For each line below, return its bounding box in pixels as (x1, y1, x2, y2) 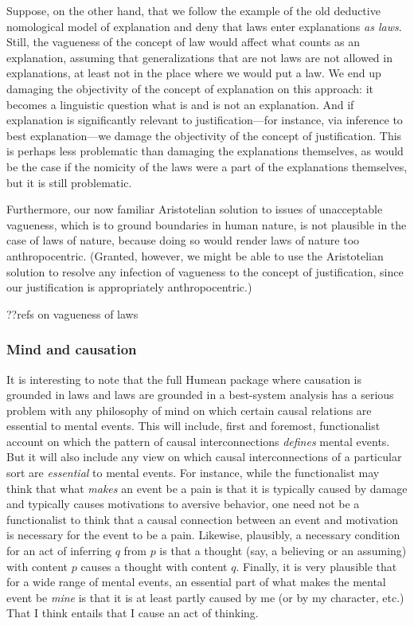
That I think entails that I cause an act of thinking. (6, 604, 259, 621)
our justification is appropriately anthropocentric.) (6, 279, 252, 295)
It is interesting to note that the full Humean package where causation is (6, 370, 362, 387)
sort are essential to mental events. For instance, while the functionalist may (6, 464, 380, 481)
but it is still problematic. (6, 174, 132, 190)
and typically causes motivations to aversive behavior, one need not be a (6, 495, 360, 512)
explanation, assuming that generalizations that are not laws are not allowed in (6, 49, 393, 65)
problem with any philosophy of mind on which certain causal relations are (6, 401, 372, 418)
